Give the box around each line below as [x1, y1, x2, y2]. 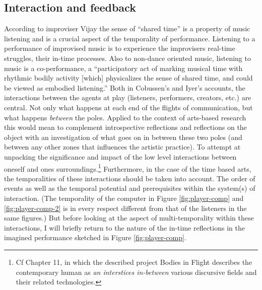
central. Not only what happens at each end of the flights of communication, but [4, 102, 253, 112]
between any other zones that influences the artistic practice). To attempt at [4, 141, 241, 152]
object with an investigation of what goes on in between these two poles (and [4, 131, 242, 142]
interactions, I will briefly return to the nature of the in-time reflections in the [4, 222, 245, 233]
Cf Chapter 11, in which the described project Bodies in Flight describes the [16, 256, 252, 267]
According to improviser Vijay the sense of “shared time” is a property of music [4, 23, 250, 34]
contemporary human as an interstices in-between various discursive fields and [16, 266, 257, 277]
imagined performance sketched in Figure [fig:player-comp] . [4, 232, 186, 243]
